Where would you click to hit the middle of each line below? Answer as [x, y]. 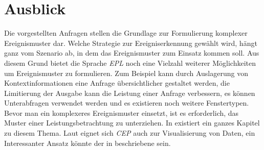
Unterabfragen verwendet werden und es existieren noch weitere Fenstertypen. [127, 103]
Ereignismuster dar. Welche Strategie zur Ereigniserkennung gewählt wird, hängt [131, 43]
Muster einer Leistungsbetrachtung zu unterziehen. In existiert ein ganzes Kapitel [132, 123]
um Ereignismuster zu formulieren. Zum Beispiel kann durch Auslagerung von [126, 73]
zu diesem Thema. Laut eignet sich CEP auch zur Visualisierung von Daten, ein [130, 133]
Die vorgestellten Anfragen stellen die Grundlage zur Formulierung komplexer [126, 33]
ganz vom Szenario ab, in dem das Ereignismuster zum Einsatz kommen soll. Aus [132, 53]
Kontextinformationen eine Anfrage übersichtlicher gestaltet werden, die [117, 83]
